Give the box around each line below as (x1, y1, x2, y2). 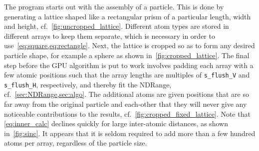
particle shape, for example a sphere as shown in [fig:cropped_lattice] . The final (4, 50, 250, 60)
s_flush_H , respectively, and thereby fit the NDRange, (4, 79, 172, 89)
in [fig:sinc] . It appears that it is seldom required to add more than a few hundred (4, 128, 256, 138)
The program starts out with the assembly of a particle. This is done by (4, 1, 224, 11)
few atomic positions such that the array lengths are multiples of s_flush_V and (4, 70, 250, 80)
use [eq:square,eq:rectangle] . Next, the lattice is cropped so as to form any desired (4, 40, 255, 51)
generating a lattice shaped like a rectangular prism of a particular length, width (4, 11, 251, 21)
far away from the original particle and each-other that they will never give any (4, 99, 247, 109)
